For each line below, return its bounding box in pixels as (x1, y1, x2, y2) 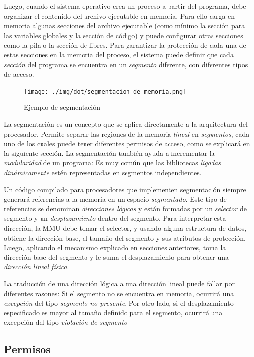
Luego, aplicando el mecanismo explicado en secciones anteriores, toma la (4, 242, 226, 253)
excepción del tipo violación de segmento (4, 317, 127, 327)
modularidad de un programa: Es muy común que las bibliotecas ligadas (4, 157, 221, 168)
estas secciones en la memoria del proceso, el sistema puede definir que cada (4, 49, 234, 59)
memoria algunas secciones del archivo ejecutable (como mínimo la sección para (4, 20, 245, 31)
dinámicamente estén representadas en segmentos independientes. (4, 167, 202, 177)
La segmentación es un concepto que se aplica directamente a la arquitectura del (4, 119, 248, 129)
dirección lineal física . (4, 261, 69, 272)
